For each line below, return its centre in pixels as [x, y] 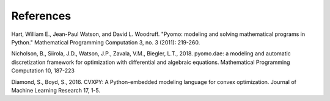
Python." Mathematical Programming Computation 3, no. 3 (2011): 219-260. [106, 42]
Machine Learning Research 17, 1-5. [56, 90]
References [41, 16]
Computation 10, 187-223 [43, 71]
